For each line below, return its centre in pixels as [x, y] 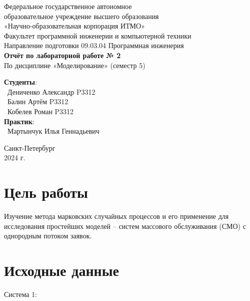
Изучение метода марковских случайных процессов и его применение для [116, 216]
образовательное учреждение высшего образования [81, 16]
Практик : [19, 121]
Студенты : [20, 82]
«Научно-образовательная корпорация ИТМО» [74, 26]
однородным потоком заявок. [48, 236]
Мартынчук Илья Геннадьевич [53, 131]
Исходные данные [61, 270]
